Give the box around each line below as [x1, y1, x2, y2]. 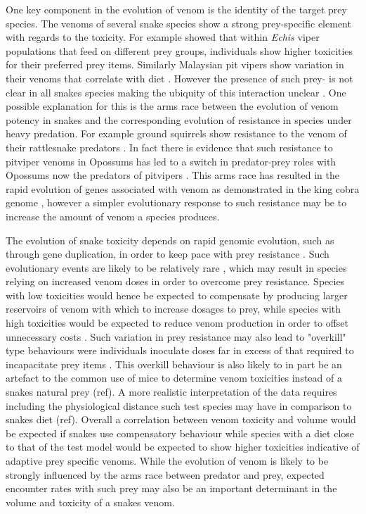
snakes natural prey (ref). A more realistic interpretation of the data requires [6, 384, 337, 399]
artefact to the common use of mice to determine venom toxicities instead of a [6, 370, 342, 385]
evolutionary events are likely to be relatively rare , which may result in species [6, 260, 347, 275]
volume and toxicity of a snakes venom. [6, 494, 175, 509]
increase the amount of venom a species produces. [6, 208, 220, 223]
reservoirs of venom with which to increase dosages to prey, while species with [6, 301, 341, 316]
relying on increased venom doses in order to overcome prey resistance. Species [6, 274, 345, 289]
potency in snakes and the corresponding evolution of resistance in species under [6, 112, 352, 127]
